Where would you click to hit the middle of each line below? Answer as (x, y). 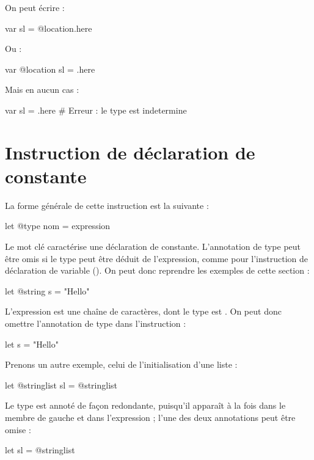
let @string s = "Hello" (47, 290)
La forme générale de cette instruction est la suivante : (107, 205)
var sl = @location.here (49, 28)
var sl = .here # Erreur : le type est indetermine (96, 110)
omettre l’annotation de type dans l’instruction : (96, 323)
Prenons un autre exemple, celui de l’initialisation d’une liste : (121, 364)
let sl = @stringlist (40, 450)
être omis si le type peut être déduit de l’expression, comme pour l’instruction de (157, 258)
